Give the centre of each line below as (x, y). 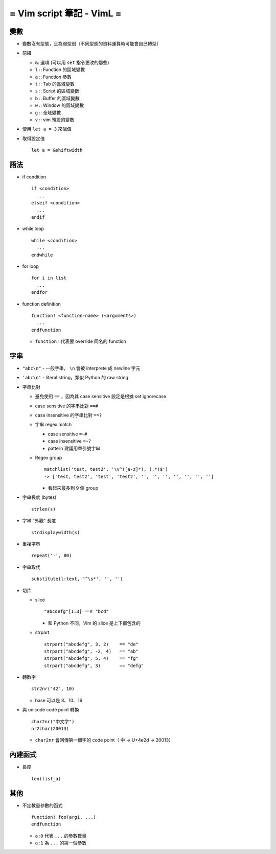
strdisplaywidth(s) (56, 532)
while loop (33, 229)
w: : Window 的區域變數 (60, 105)
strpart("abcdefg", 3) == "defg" (94, 665)
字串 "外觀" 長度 (39, 521)
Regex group (49, 457)
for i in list (49, 278)
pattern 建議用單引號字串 (74, 448)
